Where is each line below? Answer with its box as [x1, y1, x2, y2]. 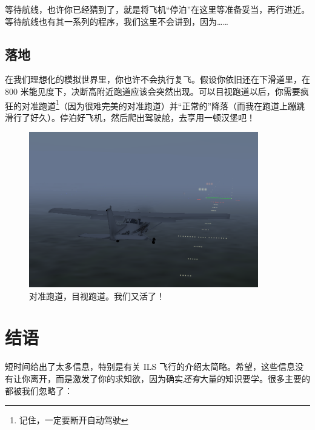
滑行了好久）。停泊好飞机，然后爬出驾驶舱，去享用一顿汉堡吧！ [5, 111, 255, 123]
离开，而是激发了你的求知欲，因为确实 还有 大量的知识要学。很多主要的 [30, 372, 310, 384]
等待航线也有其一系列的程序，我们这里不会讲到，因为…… [5, 15, 228, 27]
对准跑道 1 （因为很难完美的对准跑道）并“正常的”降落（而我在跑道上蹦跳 [21, 97, 305, 112]
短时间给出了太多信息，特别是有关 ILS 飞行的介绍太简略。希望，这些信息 [5, 360, 295, 373]
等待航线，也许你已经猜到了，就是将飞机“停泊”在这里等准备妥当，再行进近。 [5, 3, 310, 15]
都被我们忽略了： [5, 384, 73, 397]
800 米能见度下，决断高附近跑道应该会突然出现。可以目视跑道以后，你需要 [5, 84, 300, 97]
